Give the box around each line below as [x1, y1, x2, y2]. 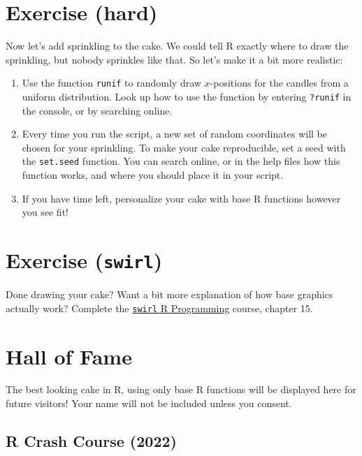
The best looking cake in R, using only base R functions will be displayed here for [6, 382, 356, 397]
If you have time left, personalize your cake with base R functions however [22, 191, 341, 205]
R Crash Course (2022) [6, 430, 177, 452]
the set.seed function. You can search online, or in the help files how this [22, 154, 340, 168]
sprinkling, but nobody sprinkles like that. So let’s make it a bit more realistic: [6, 52, 343, 66]
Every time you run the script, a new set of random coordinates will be [22, 126, 327, 141]
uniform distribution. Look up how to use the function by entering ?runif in [22, 89, 352, 103]
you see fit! [22, 205, 68, 219]
